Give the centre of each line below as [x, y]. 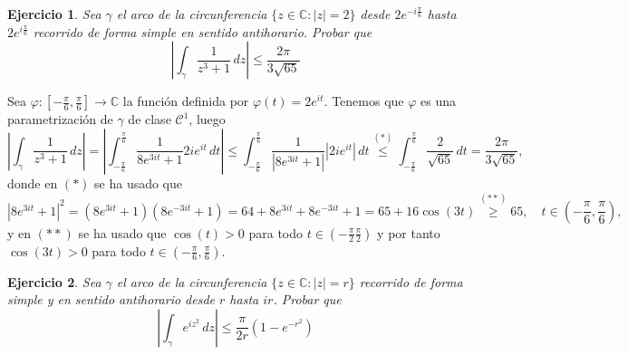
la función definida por [186, 101]
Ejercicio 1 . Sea [54, 14]
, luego [207, 119]
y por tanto [409, 232]
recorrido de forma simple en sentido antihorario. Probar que [203, 31]
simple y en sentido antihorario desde [111, 299]
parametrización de [60, 119]
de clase [150, 119]
